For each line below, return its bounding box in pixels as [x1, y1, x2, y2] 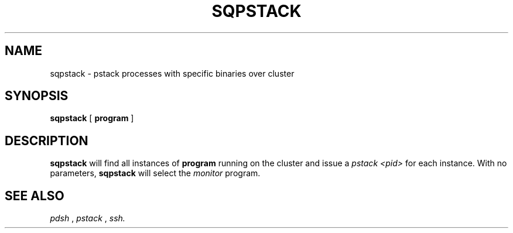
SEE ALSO [5, 188, 64, 203]
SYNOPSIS [5, 88, 69, 104]
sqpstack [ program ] [50, 113, 134, 124]
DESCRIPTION [5, 133, 88, 148]
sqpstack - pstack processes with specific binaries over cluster [50, 68, 295, 78]
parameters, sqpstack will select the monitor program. [50, 168, 261, 179]
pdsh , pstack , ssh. [50, 213, 125, 224]
